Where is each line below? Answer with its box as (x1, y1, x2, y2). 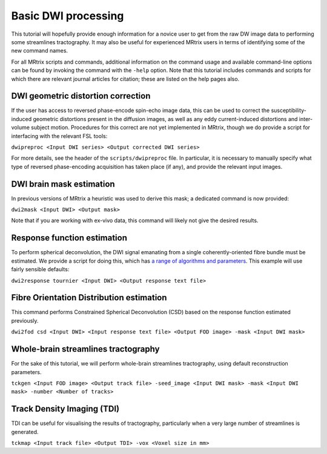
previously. (11, 317, 39, 324)
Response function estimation (11, 233, 127, 243)
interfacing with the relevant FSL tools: (11, 132, 108, 139)
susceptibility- (271, 107, 307, 114)
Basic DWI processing (11, 9, 124, 22)
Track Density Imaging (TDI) (11, 404, 120, 414)
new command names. (11, 47, 68, 54)
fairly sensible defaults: (11, 266, 70, 273)
